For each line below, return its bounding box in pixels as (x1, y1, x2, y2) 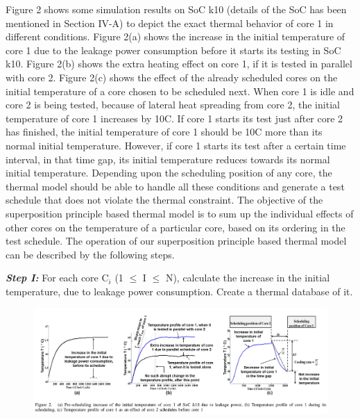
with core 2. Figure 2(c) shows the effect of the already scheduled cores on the (6, 69, 338, 84)
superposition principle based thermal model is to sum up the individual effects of (6, 206, 354, 220)
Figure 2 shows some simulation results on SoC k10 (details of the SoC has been (6, 2, 347, 16)
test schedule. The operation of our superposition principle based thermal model (6, 233, 347, 248)
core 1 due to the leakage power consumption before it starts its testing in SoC (6, 42, 341, 57)
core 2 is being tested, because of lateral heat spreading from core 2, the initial (6, 97, 340, 112)
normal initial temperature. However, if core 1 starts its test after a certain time (6, 138, 346, 152)
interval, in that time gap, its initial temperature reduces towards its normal (6, 151, 330, 166)
